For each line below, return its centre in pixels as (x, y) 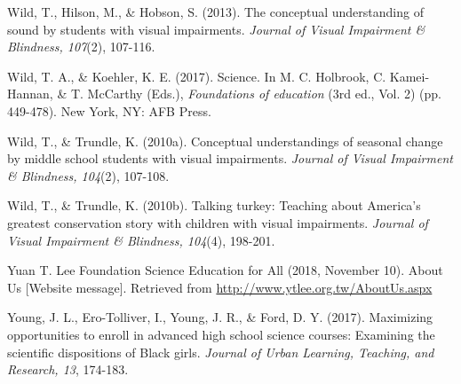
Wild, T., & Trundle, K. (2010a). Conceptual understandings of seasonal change (225, 141)
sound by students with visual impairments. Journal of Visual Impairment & (216, 29)
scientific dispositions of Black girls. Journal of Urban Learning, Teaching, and (221, 352)
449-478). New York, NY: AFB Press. (109, 110)
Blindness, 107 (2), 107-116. (81, 47)
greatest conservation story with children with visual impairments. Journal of (218, 222)
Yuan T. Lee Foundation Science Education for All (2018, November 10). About (225, 270)
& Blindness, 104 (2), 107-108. (88, 175)
